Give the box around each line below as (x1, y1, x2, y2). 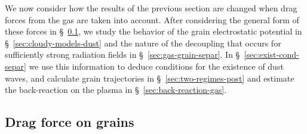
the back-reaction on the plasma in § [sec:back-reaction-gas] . (5, 83, 227, 96)
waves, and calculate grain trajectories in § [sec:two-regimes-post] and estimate (5, 71, 294, 84)
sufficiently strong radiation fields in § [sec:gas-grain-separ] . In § (5, 48, 240, 61)
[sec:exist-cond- (244, 48, 299, 61)
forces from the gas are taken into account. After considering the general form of (5, 13, 299, 26)
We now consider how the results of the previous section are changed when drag (5, 2, 297, 14)
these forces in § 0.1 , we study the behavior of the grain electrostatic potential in (5, 25, 302, 38)
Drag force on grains (5, 113, 134, 131)
